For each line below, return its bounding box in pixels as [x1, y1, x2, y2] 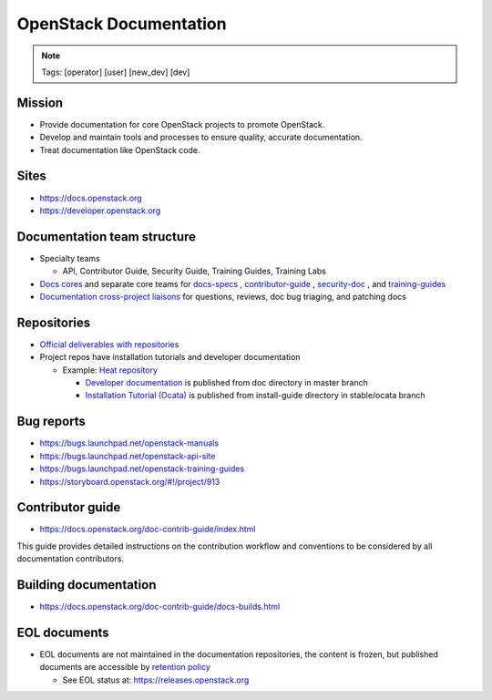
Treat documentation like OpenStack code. [39, 144, 200, 155]
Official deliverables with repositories [39, 338, 179, 350]
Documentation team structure [16, 229, 196, 244]
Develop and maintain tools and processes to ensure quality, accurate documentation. [39, 132, 364, 143]
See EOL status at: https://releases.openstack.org [62, 674, 250, 685]
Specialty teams [39, 252, 100, 263]
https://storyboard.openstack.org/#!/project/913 [39, 476, 220, 487]
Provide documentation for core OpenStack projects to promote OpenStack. [39, 118, 325, 129]
